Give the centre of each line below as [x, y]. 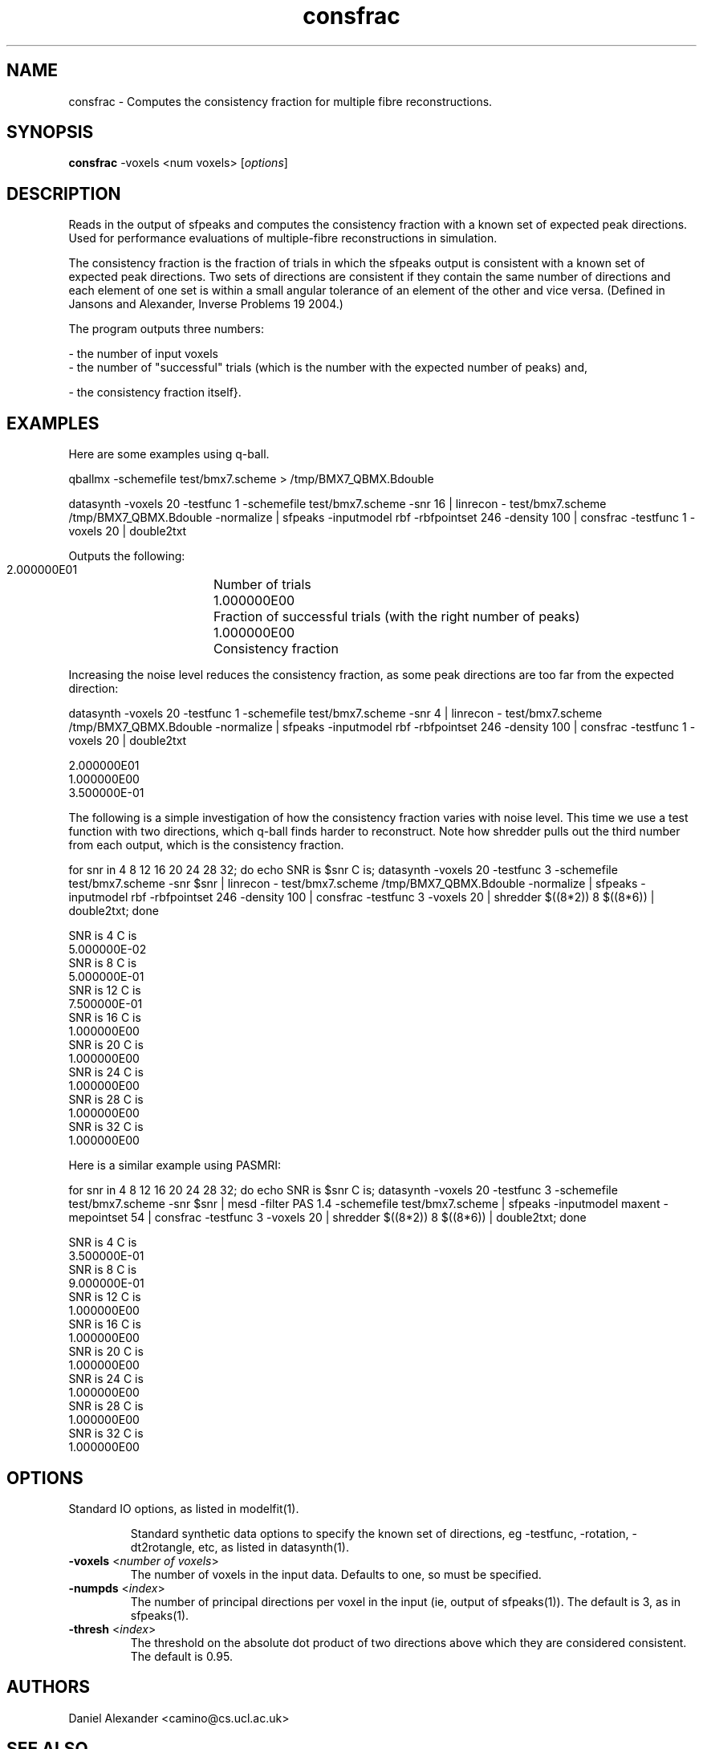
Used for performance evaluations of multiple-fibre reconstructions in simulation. [283, 238]
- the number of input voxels [143, 354]
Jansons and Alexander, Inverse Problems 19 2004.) [206, 304]
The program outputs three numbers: [167, 329]
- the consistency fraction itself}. [155, 393]
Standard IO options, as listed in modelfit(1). [184, 1508]
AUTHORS [49, 1687]
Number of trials [262, 585]
